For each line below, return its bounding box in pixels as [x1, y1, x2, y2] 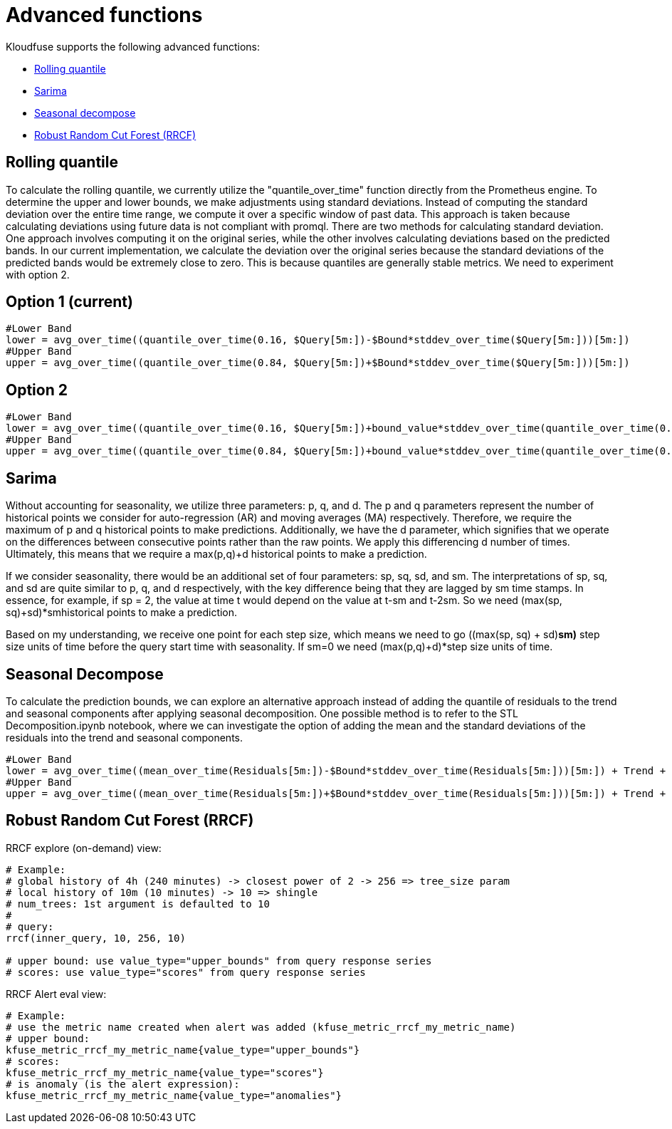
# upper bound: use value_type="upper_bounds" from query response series [6, 954, 432, 967]
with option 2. [6, 268, 70, 281]
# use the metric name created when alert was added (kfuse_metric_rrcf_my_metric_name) [6, 1021, 516, 1033]
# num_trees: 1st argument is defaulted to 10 [6, 898, 270, 910]
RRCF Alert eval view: [6, 987, 107, 1000]
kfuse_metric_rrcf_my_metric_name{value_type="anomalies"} [6, 1089, 342, 1101]
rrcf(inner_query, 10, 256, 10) [6, 932, 186, 944]
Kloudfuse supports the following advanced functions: [6, 40, 261, 53]
